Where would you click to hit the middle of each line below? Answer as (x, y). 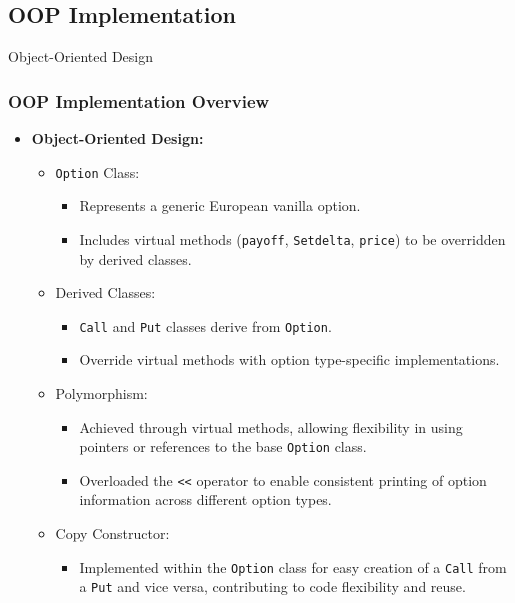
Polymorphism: (101, 392)
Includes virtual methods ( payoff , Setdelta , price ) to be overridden (292, 238)
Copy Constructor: (112, 533)
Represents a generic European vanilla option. (220, 205)
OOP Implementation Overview (139, 100)
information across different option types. (205, 499)
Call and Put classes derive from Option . (205, 325)
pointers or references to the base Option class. (223, 446)
